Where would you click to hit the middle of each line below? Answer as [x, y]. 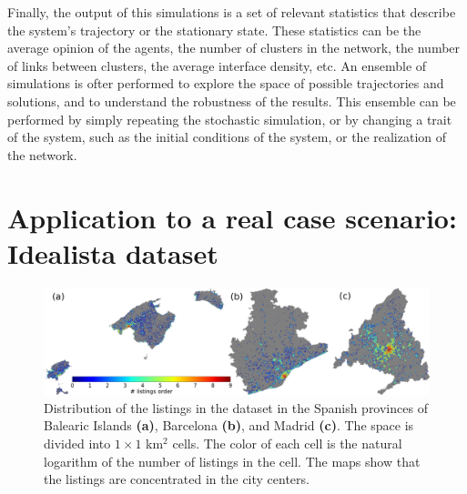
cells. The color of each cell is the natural [287, 444]
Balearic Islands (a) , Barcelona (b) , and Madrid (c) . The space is [229, 425]
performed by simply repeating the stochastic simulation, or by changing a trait [230, 119]
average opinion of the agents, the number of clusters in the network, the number [234, 48]
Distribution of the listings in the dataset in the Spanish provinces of [236, 407]
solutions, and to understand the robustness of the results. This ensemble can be [232, 101]
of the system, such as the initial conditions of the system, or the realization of [227, 137]
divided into [77, 444]
